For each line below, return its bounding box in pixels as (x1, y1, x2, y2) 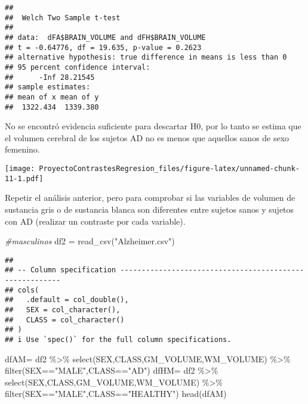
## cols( (5, 285, 39, 294)
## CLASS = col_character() (5, 315, 125, 324)
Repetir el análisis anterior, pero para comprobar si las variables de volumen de (5, 191, 295, 204)
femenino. (5, 143, 40, 156)
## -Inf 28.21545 (5, 73, 95, 82)
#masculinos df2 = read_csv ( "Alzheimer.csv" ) (5, 235, 175, 247)
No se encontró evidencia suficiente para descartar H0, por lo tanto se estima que (5, 120, 301, 132)
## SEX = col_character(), (5, 305, 121, 314)
